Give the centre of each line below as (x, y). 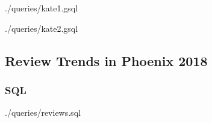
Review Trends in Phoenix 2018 (106, 60)
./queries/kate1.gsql (42, 8)
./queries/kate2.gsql (42, 28)
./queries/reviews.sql (43, 112)
